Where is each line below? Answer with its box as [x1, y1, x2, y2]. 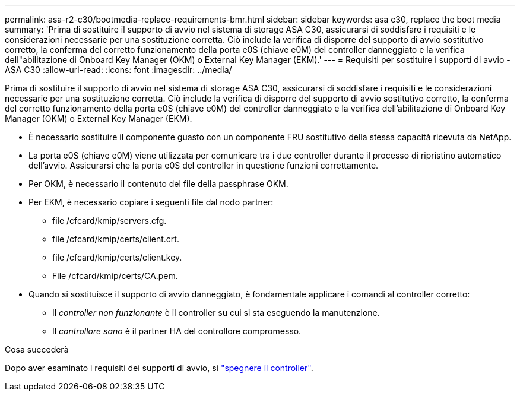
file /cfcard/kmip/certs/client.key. [52, 252, 182, 262]
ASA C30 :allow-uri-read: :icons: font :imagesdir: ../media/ [5, 65, 232, 75]
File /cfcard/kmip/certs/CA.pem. [52, 271, 178, 281]
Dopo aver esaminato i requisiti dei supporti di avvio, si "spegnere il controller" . [5, 363, 313, 373]
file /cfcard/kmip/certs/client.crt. [52, 234, 179, 244]
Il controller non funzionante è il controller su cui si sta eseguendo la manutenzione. [52, 308, 380, 318]
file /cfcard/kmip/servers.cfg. [52, 216, 167, 226]
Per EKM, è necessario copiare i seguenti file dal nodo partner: [28, 197, 274, 207]
